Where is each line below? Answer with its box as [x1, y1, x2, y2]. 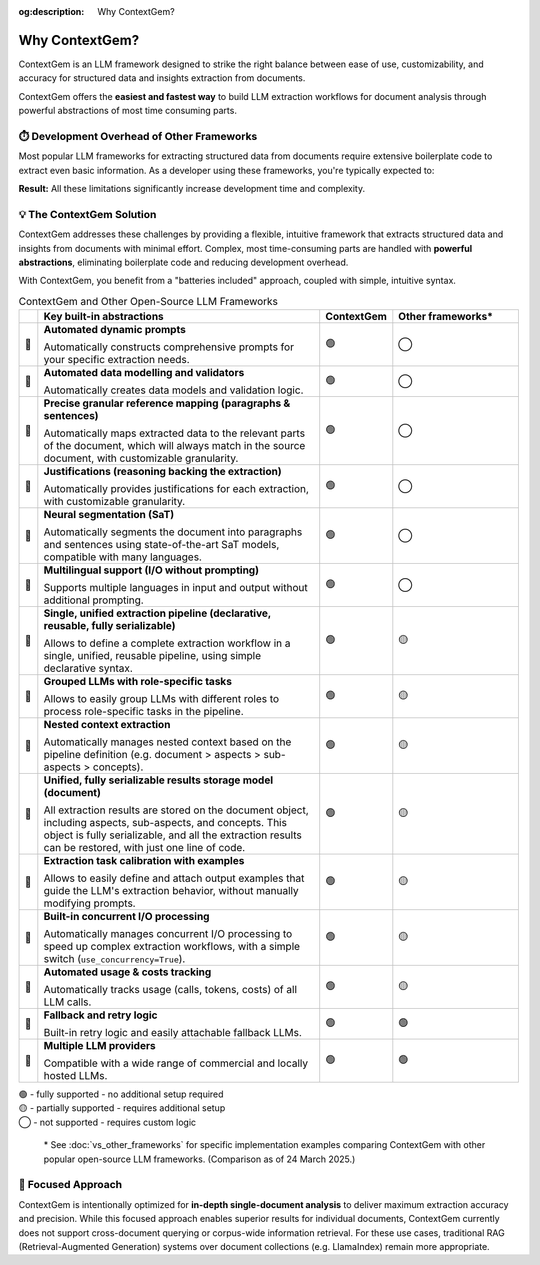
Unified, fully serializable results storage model [43, 773, 274, 787]
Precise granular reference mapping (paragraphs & [43, 396, 291, 410]
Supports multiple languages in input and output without [43, 581, 309, 595]
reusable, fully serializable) [43, 619, 176, 633]
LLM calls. [43, 995, 92, 1009]
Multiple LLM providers [43, 1039, 156, 1053]
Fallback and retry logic [43, 1008, 158, 1022]
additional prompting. [43, 593, 144, 607]
